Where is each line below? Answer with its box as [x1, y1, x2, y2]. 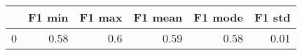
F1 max [79, 9, 123, 25]
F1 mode [193, 9, 243, 25]
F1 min [28, 9, 69, 25]
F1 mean [133, 9, 183, 25]
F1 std [254, 9, 291, 25]
